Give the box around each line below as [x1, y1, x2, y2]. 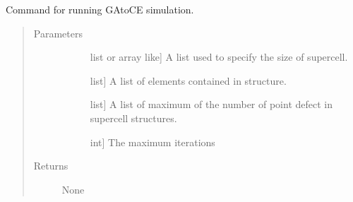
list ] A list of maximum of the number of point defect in [90, 97, 333, 112]
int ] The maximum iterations [90, 134, 215, 149]
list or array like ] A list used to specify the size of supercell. [90, 49, 348, 64]
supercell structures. [90, 110, 177, 125]
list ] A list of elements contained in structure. [90, 73, 287, 88]
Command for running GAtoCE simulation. [6, 2, 194, 16]
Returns [33, 158, 68, 173]
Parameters [33, 25, 83, 40]
